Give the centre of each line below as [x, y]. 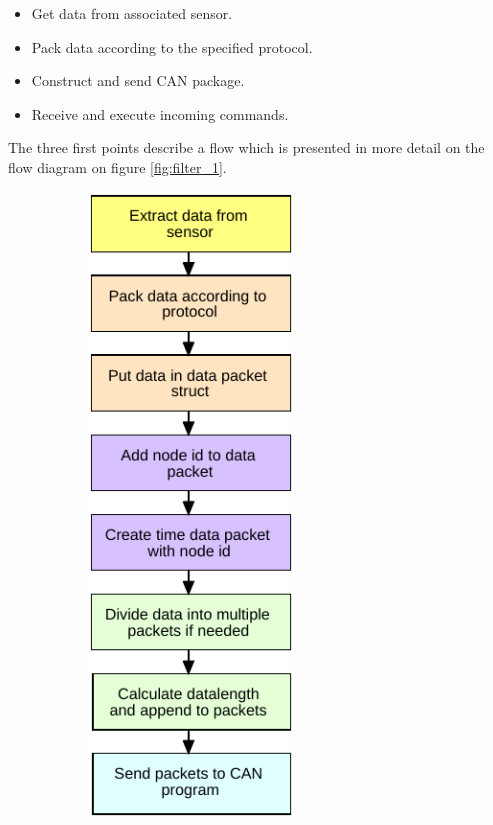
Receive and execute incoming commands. [160, 113]
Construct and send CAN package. [138, 80]
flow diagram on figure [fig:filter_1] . [117, 166]
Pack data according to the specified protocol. [172, 46]
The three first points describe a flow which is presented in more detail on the [246, 147]
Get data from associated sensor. [132, 13]
